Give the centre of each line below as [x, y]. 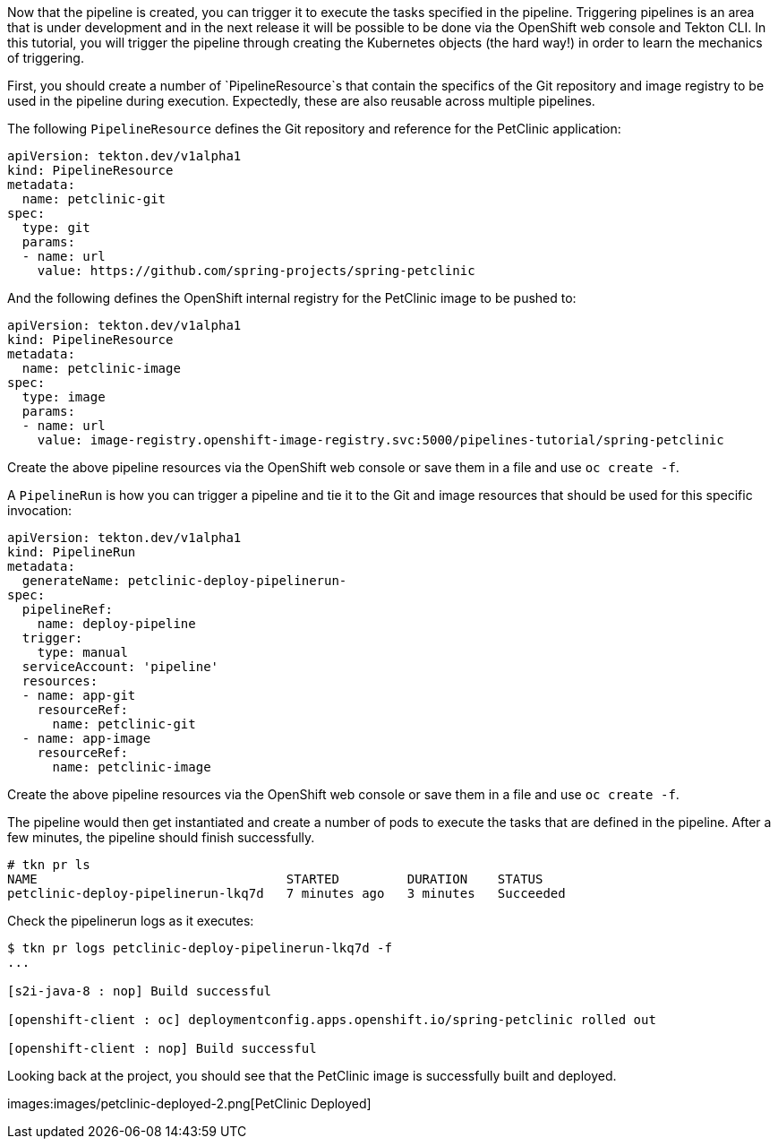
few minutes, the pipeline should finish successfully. [161, 837]
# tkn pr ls [49, 865]
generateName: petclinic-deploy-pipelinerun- [184, 581]
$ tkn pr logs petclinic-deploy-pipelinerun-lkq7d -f [200, 948]
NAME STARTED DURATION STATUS [275, 879]
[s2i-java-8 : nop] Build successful [140, 991]
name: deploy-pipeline [116, 624]
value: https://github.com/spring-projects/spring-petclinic [256, 271]
